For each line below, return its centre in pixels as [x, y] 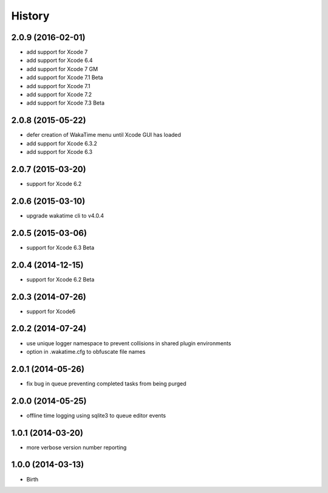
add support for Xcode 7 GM [62, 69]
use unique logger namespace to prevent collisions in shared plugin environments [129, 343]
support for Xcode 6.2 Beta [60, 279]
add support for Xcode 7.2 [59, 95]
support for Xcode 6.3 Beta [60, 247]
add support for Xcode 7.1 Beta [65, 78]
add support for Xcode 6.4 [60, 60]
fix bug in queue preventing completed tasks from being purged [106, 384]
